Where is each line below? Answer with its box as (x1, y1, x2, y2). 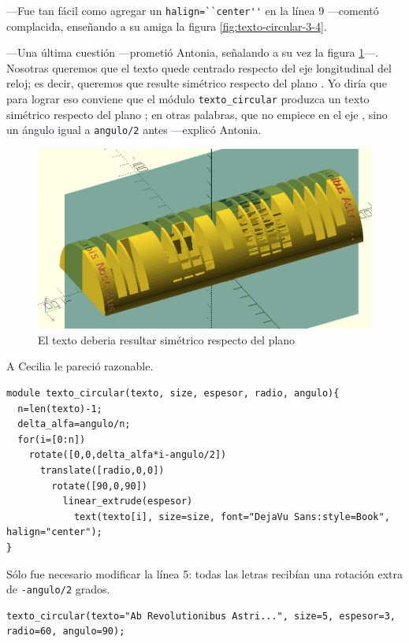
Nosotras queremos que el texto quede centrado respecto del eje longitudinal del (6, 59, 392, 76)
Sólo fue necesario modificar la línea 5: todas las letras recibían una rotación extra (6, 565, 403, 582)
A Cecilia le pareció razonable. (6, 358, 154, 374)
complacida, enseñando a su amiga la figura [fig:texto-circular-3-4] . (6, 17, 327, 34)
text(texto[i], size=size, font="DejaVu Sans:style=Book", (73, 511, 390, 522)
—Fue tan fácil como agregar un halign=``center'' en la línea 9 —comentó (6, 2, 379, 18)
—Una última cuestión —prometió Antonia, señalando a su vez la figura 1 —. (6, 44, 379, 61)
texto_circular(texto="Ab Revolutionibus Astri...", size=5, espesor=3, (6, 610, 396, 622)
